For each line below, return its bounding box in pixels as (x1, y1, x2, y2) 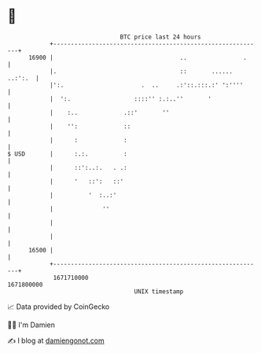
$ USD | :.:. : (7, 149, 127, 158)
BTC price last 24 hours (119, 33, 201, 41)
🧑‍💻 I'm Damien (7, 320, 56, 329)
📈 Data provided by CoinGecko (7, 302, 110, 311)
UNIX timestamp (134, 287, 184, 296)
